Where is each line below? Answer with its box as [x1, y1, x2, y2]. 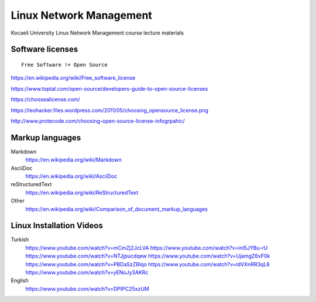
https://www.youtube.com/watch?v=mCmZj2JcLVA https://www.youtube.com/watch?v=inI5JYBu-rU [25, 244, 268, 251]
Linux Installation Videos [11, 221, 104, 231]
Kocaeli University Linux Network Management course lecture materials [11, 29, 184, 36]
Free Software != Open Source [21, 61, 108, 68]
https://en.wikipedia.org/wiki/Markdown [25, 156, 122, 163]
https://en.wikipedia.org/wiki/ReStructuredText [25, 189, 139, 196]
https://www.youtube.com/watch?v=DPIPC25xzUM [25, 285, 149, 292]
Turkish [11, 236, 29, 243]
